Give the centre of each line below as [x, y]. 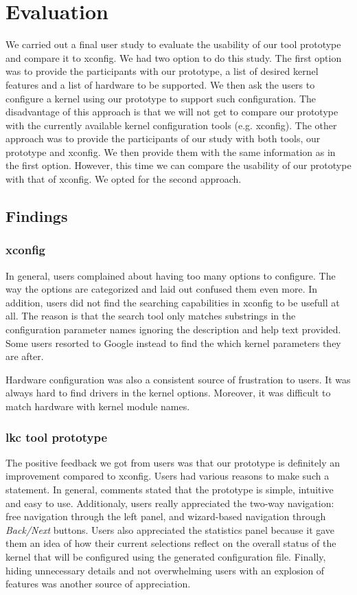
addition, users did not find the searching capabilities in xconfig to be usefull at [173, 302]
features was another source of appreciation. [98, 584]
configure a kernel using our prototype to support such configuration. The [161, 98]
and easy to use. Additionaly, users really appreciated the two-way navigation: [170, 503]
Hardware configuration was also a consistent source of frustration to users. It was [178, 379]
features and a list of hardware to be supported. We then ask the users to [160, 84]
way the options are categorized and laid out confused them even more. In [162, 289]
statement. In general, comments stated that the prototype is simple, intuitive [170, 489]
